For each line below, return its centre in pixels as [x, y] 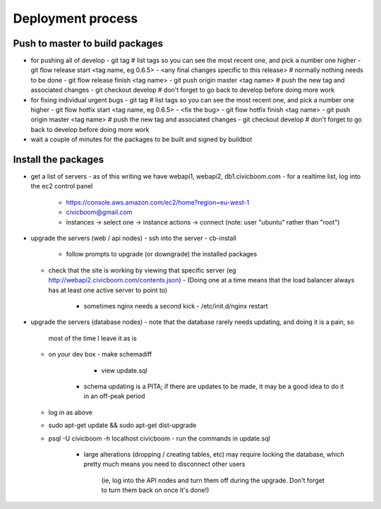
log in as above [71, 412]
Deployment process [75, 18]
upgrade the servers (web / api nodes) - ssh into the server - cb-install [133, 238]
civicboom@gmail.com [99, 212]
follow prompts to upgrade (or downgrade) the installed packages [162, 254]
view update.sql [124, 370]
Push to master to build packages [88, 43]
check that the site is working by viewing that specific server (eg [142, 270]
